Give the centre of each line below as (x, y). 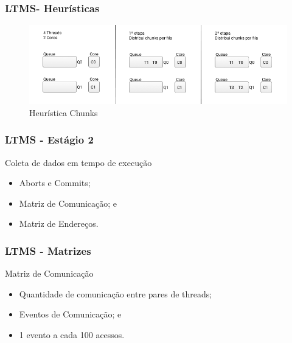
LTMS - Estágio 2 (49, 140)
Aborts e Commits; (55, 183)
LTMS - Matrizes (48, 250)
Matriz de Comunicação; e (68, 203)
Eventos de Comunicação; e (70, 314)
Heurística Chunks (64, 112)
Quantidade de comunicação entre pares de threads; (116, 293)
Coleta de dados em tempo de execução (78, 162)
